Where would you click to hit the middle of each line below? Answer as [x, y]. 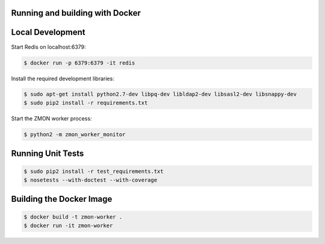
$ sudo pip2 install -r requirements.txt [86, 103]
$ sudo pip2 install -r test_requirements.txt [94, 171]
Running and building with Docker [76, 13]
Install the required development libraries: [63, 78]
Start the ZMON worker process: [51, 118]
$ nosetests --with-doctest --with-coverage [91, 180]
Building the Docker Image [62, 199]
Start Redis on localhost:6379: [49, 47]
